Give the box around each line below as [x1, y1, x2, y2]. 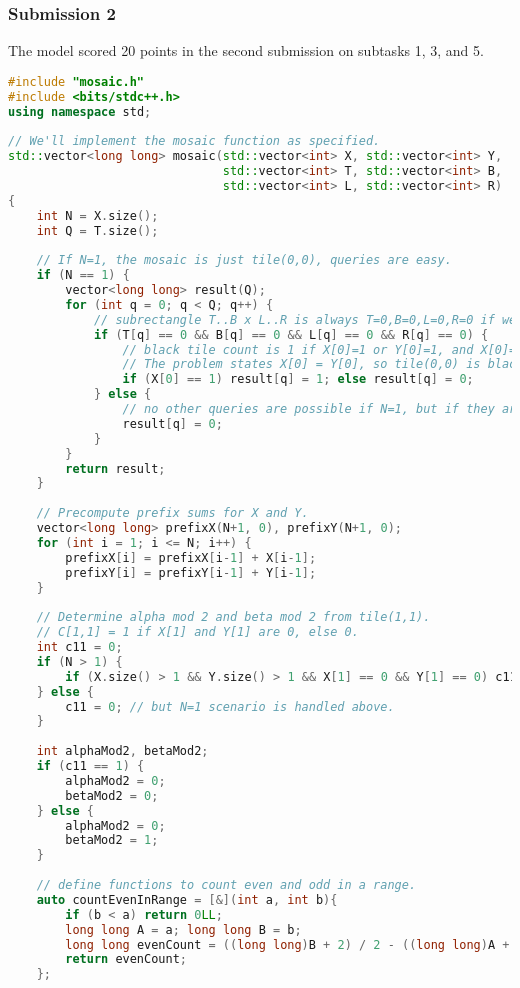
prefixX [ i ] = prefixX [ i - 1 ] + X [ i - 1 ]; [65, 550, 317, 565]
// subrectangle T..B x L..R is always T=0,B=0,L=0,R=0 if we [93, 312, 517, 327]
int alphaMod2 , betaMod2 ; [36, 744, 209, 759]
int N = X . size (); [36, 208, 159, 223]
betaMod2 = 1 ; [65, 833, 159, 848]
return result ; [65, 461, 166, 476]
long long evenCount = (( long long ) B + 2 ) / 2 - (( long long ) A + [65, 937, 510, 952]
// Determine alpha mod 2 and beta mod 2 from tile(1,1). [36, 610, 431, 625]
